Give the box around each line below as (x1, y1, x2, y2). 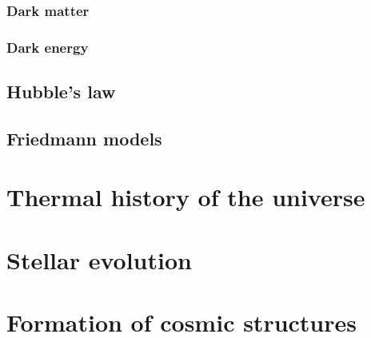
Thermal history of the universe (6, 181, 365, 213)
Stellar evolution (6, 243, 192, 276)
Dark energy (6, 37, 89, 57)
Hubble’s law (6, 79, 116, 104)
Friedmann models (6, 125, 162, 150)
